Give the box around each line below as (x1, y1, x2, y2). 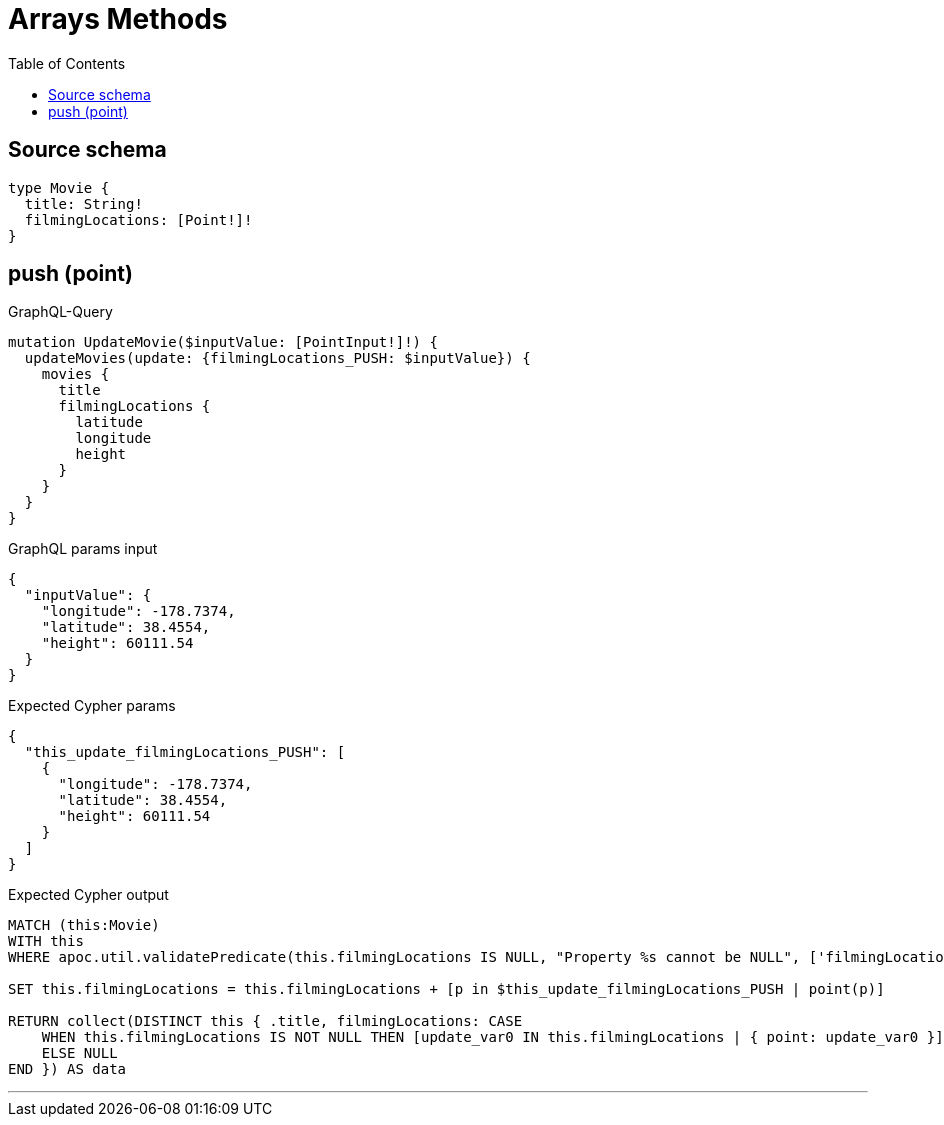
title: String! (24, 195, 143, 212)
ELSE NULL (41, 1045, 118, 1062)
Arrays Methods (8, 2, 228, 36)
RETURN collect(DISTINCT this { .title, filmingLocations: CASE (8, 1013, 523, 1030)
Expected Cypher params (8, 697, 176, 715)
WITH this (8, 933, 84, 950)
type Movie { (8, 179, 110, 196)
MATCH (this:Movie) (8, 917, 160, 934)
